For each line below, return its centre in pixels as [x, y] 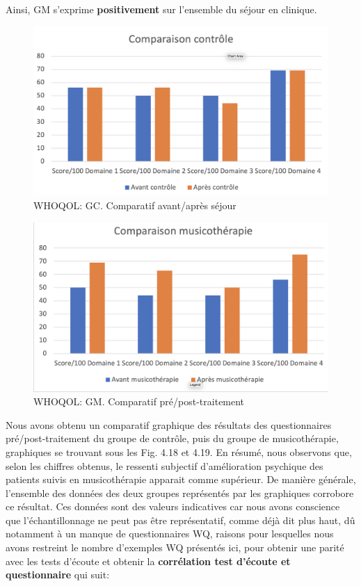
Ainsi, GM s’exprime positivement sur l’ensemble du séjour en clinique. [161, 9]
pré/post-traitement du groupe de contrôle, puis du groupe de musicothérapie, [172, 438]
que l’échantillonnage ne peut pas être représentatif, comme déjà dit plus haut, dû [180, 520]
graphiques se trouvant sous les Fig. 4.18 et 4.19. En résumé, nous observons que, [179, 451]
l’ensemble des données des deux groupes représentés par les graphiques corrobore [180, 493]
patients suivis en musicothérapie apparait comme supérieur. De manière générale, [181, 479]
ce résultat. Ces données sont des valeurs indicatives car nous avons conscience [173, 506]
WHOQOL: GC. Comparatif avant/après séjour [135, 205]
